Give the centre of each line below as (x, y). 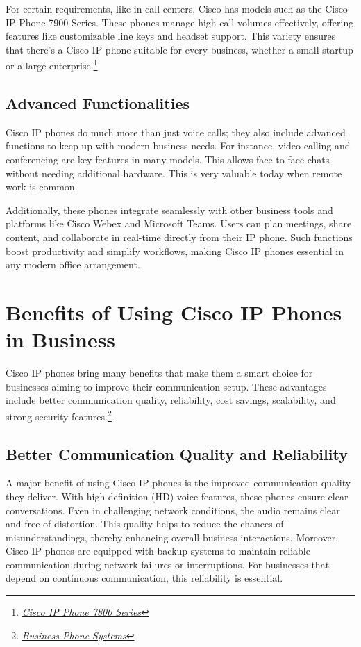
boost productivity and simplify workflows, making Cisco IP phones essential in (175, 251)
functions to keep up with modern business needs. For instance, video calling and (178, 146)
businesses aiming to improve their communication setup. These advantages (166, 386)
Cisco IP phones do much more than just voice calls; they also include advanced (176, 132)
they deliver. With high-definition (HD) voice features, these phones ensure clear (177, 496)
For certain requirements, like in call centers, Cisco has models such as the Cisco (177, 8)
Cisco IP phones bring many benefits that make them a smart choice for (159, 373)
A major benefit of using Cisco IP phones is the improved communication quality (178, 483)
